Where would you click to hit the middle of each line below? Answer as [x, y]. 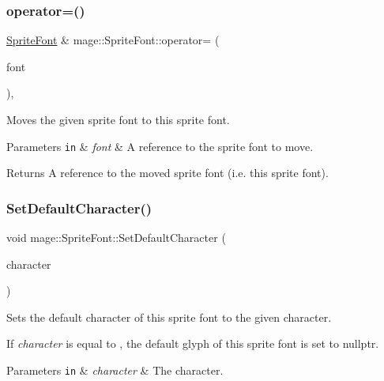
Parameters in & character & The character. [115, 370]
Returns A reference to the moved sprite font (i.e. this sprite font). [168, 173]
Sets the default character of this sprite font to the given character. [169, 317]
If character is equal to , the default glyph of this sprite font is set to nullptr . [193, 343]
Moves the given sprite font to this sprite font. [118, 119]
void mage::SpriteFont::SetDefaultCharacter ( [116, 238]
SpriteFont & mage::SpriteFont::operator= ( [113, 40]
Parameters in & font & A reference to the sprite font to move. [160, 146]
